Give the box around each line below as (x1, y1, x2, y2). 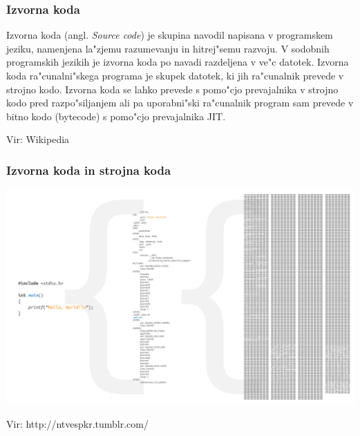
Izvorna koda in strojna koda (6, 161, 171, 178)
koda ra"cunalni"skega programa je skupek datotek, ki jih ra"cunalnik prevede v (6, 68, 344, 82)
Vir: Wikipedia (6, 132, 70, 146)
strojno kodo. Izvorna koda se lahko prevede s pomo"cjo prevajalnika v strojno (6, 82, 339, 96)
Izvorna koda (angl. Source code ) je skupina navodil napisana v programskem (6, 28, 333, 42)
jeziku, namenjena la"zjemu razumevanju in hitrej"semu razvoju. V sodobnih (6, 41, 330, 55)
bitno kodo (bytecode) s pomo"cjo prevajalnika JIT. (6, 108, 226, 123)
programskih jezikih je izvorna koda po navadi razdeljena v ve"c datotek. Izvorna (6, 55, 349, 69)
